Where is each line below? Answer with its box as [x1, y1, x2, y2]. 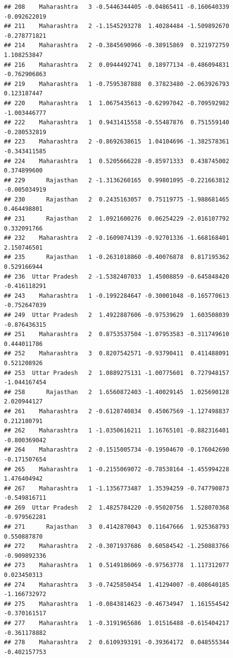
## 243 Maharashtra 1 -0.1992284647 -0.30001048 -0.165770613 [4, 292, 230, 299]
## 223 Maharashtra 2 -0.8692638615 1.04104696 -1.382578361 [4, 138, 230, 145]
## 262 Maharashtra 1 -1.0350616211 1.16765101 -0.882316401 [4, 427, 230, 434]
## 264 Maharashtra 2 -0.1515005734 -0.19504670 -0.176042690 [4, 446, 230, 454]
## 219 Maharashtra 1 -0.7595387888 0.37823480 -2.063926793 [4, 80, 230, 87]
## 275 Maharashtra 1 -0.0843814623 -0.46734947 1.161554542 [4, 600, 230, 607]
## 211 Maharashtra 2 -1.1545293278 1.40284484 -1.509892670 [4, 23, 230, 30]
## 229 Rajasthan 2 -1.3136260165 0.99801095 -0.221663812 [4, 176, 230, 184]
